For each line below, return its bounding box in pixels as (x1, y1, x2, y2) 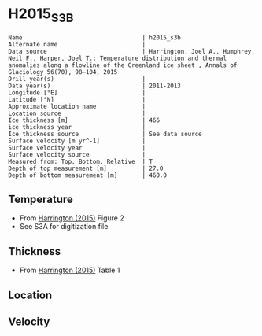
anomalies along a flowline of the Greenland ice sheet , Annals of (8, 61, 238, 69)
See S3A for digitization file (19, 222, 109, 231)
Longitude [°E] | (8, 88, 146, 97)
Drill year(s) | (8, 75, 146, 83)
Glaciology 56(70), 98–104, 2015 (8, 68, 118, 76)
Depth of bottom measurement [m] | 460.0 (8, 171, 168, 179)
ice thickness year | (8, 123, 146, 131)
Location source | (8, 109, 146, 117)
